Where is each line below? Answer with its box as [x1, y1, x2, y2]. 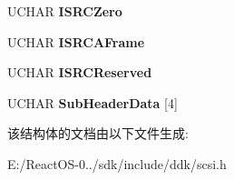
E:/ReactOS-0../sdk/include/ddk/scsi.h [7, 154, 227, 173]
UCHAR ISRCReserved [7, 63, 152, 82]
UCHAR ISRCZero [7, 2, 122, 20]
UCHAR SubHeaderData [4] [7, 93, 178, 112]
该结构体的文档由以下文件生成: [7, 124, 189, 143]
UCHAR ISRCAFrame [7, 32, 145, 51]
